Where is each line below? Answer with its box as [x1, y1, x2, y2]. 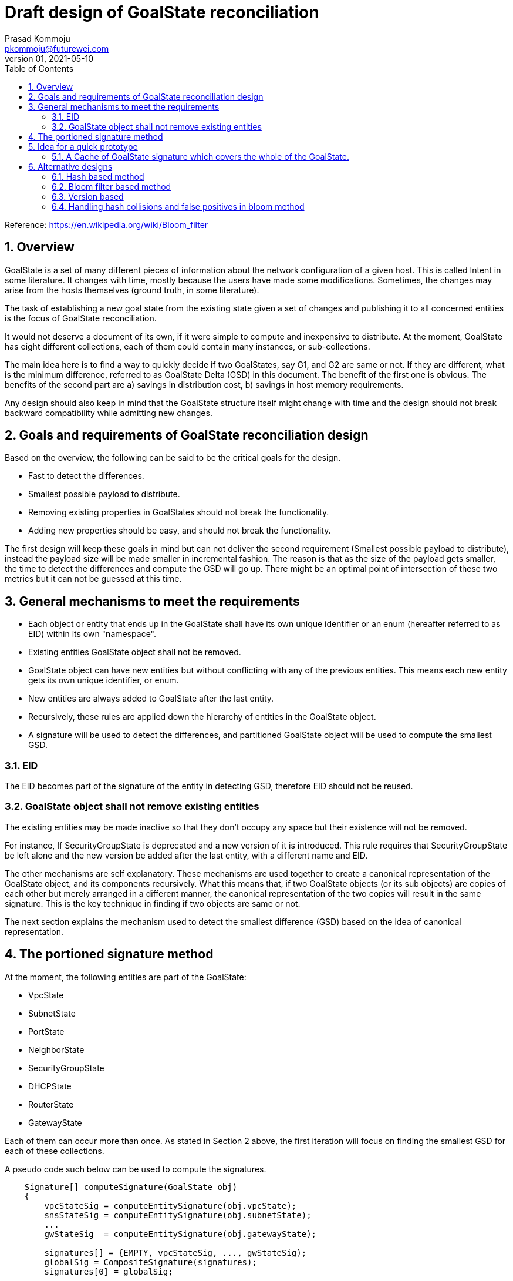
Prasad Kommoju [5, 33, 70, 43]
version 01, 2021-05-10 [5, 53, 94, 63]
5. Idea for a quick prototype [28, 141, 138, 152]
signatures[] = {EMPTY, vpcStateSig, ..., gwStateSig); [44, 1248, 307, 1257]
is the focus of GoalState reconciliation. [5, 313, 157, 323]
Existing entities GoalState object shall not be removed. [28, 647, 241, 658]
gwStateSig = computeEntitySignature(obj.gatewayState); [44, 1229, 317, 1239]
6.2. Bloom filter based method [52, 181, 171, 192]
